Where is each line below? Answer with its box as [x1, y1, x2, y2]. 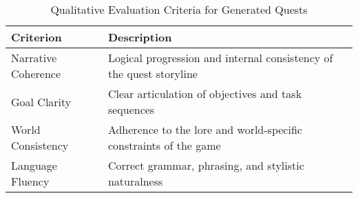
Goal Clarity [11, 93, 72, 110]
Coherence [11, 66, 61, 81]
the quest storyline [107, 66, 198, 81]
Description [107, 29, 172, 45]
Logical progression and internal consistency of [107, 50, 333, 66]
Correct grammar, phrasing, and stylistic [107, 157, 304, 173]
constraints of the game [107, 137, 221, 153]
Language [11, 157, 57, 173]
